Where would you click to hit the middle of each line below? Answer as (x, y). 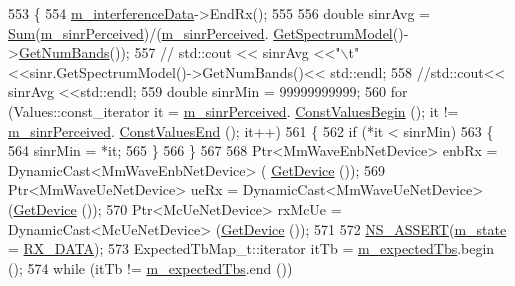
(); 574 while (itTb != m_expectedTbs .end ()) (150, 267)
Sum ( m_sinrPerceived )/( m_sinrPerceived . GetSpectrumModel (200, 32)
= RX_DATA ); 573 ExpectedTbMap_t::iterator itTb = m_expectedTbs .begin (251, 248)
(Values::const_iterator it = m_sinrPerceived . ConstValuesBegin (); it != (233, 110)
